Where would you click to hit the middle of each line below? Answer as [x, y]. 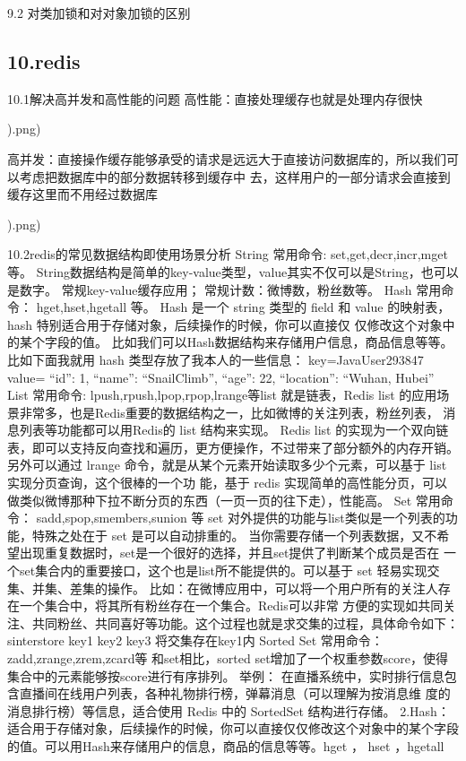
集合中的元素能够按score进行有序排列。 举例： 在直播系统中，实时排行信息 [226, 675]
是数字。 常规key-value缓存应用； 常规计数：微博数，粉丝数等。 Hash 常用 [224, 289]
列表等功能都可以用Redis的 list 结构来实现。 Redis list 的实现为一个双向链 [234, 430]
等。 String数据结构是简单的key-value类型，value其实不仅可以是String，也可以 [233, 271]
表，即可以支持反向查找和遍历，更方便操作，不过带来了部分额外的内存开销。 [233, 447]
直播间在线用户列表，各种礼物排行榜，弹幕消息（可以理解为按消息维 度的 [235, 693]
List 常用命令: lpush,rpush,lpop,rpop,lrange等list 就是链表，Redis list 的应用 [222, 395]
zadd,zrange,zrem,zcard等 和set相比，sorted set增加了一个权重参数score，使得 [228, 658]
